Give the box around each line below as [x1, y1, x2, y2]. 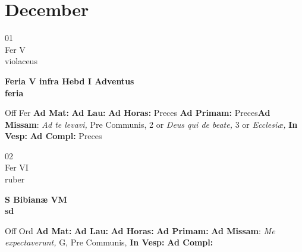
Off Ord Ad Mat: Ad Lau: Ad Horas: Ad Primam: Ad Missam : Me [5, 224, 275, 237]
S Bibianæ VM [5, 193, 67, 205]
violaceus [5, 55, 37, 67]
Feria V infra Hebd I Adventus [5, 74, 134, 87]
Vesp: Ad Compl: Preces [5, 130, 102, 142]
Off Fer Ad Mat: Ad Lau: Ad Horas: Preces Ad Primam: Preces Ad [5, 106, 270, 119]
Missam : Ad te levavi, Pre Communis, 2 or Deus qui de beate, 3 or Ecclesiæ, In [5, 118, 298, 130]
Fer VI [5, 161, 29, 174]
